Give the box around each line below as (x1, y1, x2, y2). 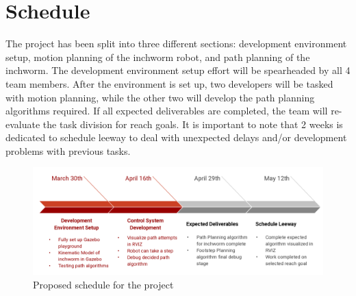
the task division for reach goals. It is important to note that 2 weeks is (42, 116, 343, 131)
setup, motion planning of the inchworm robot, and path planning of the (5, 49, 310, 64)
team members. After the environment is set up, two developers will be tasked (5, 76, 333, 90)
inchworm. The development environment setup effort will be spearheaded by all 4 (5, 63, 351, 77)
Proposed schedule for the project (33, 277, 174, 291)
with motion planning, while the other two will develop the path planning (5, 90, 315, 104)
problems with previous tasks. (5, 143, 131, 158)
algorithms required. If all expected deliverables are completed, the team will (5, 103, 328, 118)
